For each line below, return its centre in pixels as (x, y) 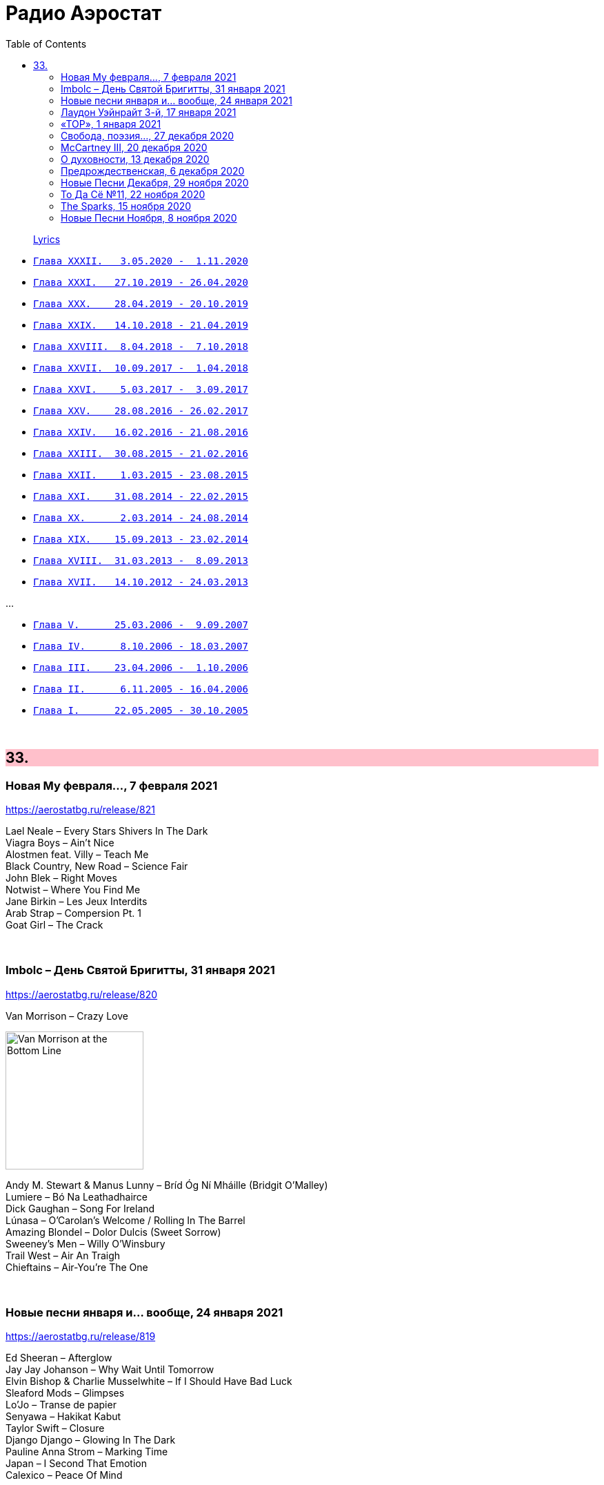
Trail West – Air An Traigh (63, 1255)
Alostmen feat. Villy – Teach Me (77, 854)
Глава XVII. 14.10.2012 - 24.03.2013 (141, 582)
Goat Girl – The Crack (54, 924)
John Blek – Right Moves (61, 877)
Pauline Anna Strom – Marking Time (87, 1452)
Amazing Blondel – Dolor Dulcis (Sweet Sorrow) (113, 1232)
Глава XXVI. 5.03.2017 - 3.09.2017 (141, 389)
